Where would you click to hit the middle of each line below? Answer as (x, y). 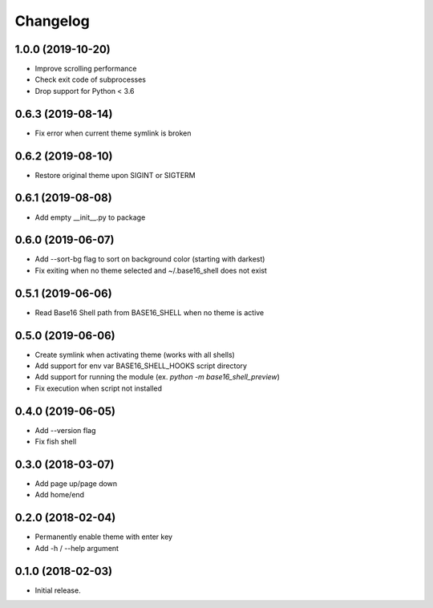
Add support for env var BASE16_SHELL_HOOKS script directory (141, 366)
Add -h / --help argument (77, 548)
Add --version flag (65, 430)
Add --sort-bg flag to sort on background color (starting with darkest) (150, 259)
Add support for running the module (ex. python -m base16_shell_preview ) (158, 377)
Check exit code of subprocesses (90, 79)
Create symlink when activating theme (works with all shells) (135, 355)
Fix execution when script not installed (99, 388)
